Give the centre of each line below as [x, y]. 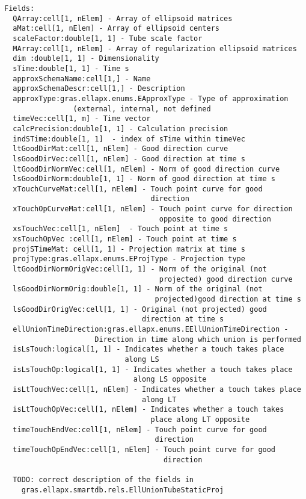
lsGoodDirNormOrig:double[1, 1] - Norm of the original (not [138, 289]
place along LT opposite [200, 419]
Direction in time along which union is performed [198, 339]
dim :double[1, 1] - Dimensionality [86, 59]
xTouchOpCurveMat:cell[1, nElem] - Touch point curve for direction [153, 209]
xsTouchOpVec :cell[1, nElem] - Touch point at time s [125, 239]
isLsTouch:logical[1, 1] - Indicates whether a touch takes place [148, 349]
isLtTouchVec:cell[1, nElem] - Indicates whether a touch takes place [157, 389]
